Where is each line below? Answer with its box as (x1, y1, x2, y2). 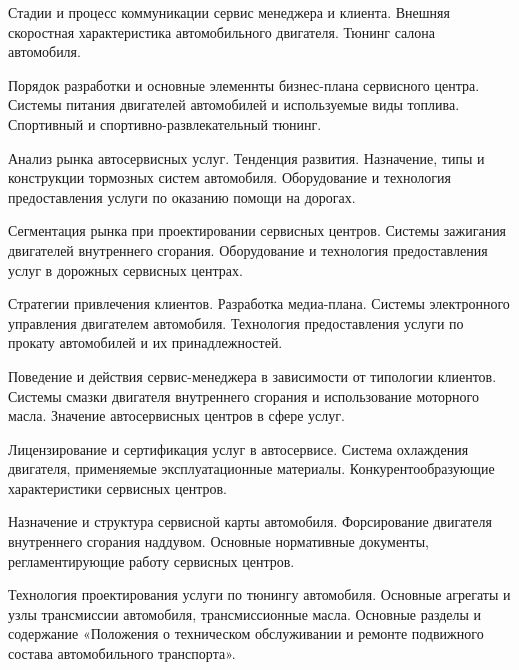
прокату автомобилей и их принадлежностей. (8, 332, 283, 353)
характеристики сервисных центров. (8, 477, 227, 498)
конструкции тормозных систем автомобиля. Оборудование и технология (8, 167, 451, 188)
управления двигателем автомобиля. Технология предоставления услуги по (8, 312, 464, 333)
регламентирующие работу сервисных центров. (8, 550, 295, 571)
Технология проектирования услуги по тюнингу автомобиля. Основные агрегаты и (8, 584, 511, 605)
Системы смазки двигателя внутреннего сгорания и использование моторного (8, 385, 479, 406)
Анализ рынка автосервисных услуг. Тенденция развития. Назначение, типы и (8, 147, 485, 168)
